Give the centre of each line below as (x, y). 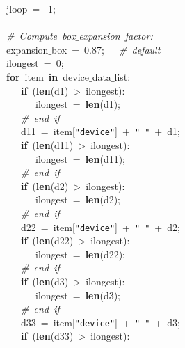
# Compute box (41, 36)
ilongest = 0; (35, 63)
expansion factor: (116, 36)
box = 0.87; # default (106, 49)
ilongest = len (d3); (78, 295)
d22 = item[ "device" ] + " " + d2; (100, 227)
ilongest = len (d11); (80, 158)
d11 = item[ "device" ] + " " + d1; (100, 131)
